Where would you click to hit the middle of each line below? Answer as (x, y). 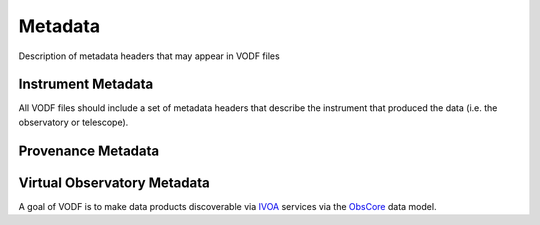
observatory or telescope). (73, 122)
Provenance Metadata (89, 150)
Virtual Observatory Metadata (114, 182)
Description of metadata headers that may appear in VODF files (149, 56)
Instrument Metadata (86, 84)
